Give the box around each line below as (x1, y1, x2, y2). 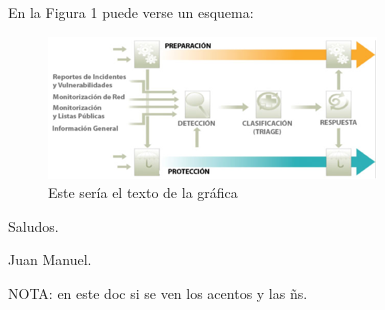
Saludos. (8, 215, 59, 236)
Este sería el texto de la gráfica (48, 182, 238, 203)
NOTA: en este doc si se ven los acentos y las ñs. (8, 282, 308, 303)
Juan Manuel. (8, 249, 92, 270)
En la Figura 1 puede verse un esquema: (8, 2, 254, 22)
